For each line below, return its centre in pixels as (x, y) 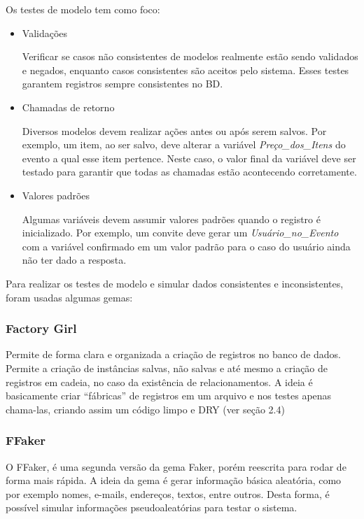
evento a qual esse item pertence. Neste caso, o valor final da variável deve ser (189, 158)
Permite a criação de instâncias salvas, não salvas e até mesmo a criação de (167, 368)
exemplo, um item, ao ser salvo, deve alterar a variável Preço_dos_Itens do (184, 144)
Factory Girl (41, 328)
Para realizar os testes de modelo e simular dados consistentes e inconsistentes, (175, 283)
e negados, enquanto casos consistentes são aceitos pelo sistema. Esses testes (185, 70)
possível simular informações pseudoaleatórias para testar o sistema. (152, 507)
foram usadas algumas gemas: (69, 297)
